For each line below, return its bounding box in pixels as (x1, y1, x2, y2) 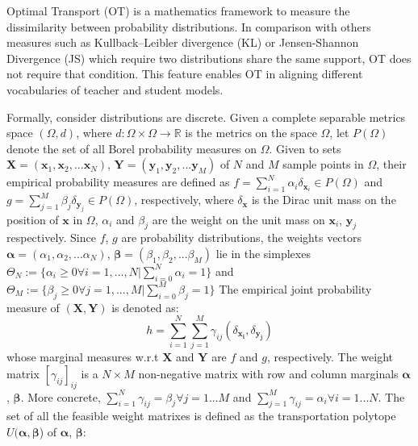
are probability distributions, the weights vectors (121, 229, 362, 246)
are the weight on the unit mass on (152, 210, 325, 227)
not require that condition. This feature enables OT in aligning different (6, 65, 363, 82)
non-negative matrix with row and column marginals (138, 365, 399, 381)
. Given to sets (269, 140, 341, 156)
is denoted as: (111, 298, 179, 315)
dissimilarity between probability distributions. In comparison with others (6, 18, 371, 35)
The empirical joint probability (219, 280, 372, 297)
